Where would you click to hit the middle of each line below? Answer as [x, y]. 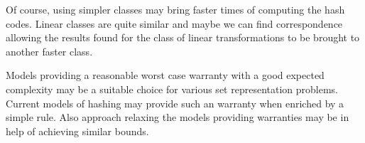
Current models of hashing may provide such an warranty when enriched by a [175, 103]
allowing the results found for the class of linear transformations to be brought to [183, 37]
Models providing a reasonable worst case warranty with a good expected [165, 75]
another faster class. [49, 51]
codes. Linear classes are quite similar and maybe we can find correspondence [174, 23]
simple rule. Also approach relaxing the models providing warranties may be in [178, 117]
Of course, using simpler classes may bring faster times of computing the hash [175, 9]
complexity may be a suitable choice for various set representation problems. [172, 89]
